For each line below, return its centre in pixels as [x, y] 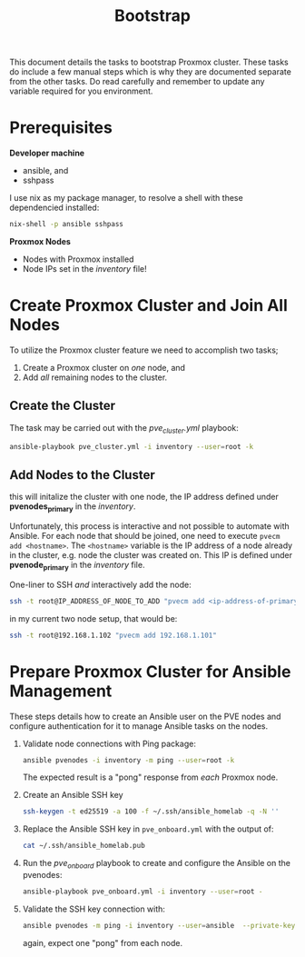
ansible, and [45, 171]
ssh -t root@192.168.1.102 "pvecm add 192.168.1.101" [113, 635]
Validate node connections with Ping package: [109, 743]
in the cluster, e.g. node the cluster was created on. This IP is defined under [151, 555]
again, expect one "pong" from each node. [103, 942]
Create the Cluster [63, 406]
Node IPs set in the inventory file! [84, 269]
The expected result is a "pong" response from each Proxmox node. [150, 777]
